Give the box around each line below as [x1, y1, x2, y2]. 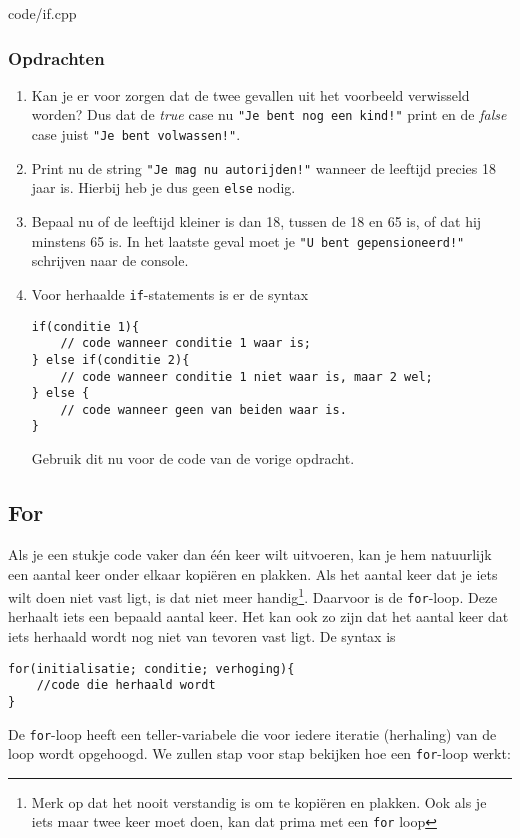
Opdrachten [8, 45, 105, 70]
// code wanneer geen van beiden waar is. [60, 402, 347, 417]
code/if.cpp [8, 3, 77, 23]
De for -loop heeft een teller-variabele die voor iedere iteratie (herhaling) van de [8, 723, 497, 744]
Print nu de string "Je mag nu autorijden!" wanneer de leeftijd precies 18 [31, 157, 497, 178]
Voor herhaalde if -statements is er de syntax [31, 283, 309, 304]
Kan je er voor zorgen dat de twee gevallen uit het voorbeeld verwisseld [31, 84, 470, 105]
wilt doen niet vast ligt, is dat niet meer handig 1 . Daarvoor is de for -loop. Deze [8, 584, 498, 607]
